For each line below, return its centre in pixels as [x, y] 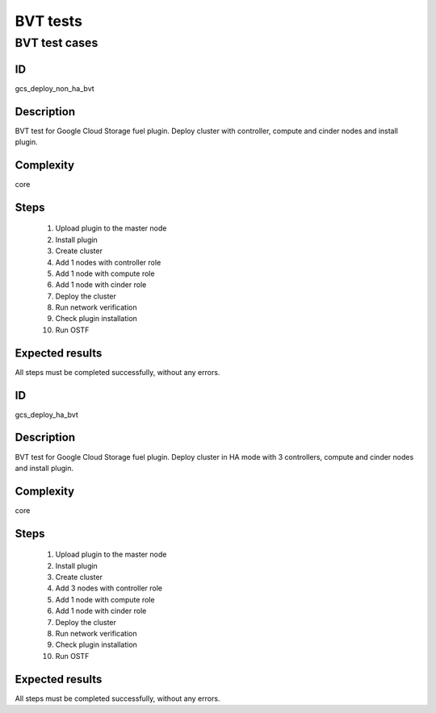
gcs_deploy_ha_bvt [46, 415]
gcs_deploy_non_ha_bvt [55, 88]
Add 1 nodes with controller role [108, 262]
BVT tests [48, 21]
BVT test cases [57, 43]
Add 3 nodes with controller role [109, 588]
